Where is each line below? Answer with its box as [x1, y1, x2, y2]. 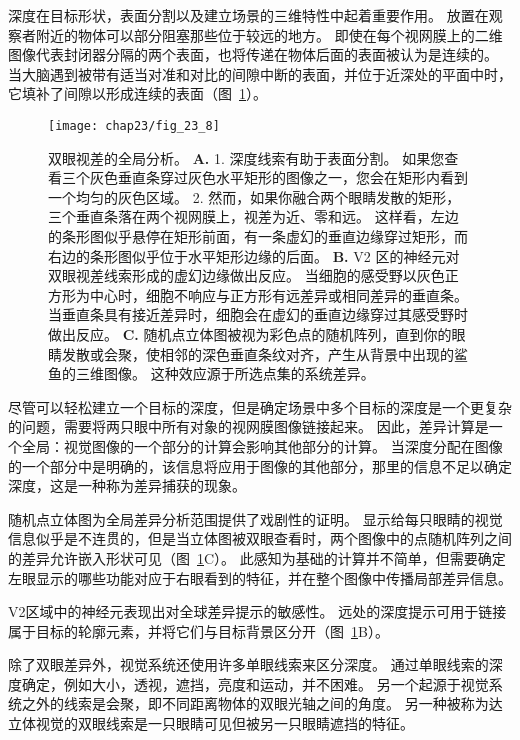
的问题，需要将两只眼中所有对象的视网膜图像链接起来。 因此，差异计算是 [8, 416, 489, 437]
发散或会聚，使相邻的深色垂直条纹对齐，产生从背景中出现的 [61, 343, 454, 364]
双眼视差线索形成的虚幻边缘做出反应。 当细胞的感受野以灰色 [48, 265, 445, 286]
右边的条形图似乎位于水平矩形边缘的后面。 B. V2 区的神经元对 [48, 245, 460, 266]
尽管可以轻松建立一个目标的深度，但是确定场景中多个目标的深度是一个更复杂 [8, 396, 512, 417]
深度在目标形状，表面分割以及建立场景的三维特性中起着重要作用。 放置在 [8, 5, 489, 25]
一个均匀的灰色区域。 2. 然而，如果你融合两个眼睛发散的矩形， [48, 186, 461, 207]
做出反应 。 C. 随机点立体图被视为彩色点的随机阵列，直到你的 [48, 323, 452, 344]
